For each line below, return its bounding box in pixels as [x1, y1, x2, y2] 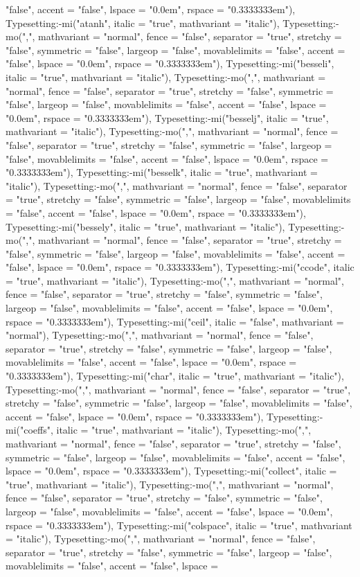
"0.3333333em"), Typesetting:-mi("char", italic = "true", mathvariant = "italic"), [6, 369, 344, 383]
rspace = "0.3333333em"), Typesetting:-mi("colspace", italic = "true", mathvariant [6, 517, 352, 532]
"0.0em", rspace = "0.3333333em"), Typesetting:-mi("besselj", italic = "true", [6, 110, 329, 125]
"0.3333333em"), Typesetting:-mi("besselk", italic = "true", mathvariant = [6, 165, 318, 179]
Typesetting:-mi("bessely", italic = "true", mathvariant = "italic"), [6, 219, 285, 233]
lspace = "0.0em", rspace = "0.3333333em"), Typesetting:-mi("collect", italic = [6, 463, 337, 478]
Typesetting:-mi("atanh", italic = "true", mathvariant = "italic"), [6, 15, 280, 30]
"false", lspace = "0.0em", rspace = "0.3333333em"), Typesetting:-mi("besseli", [6, 56, 334, 71]
